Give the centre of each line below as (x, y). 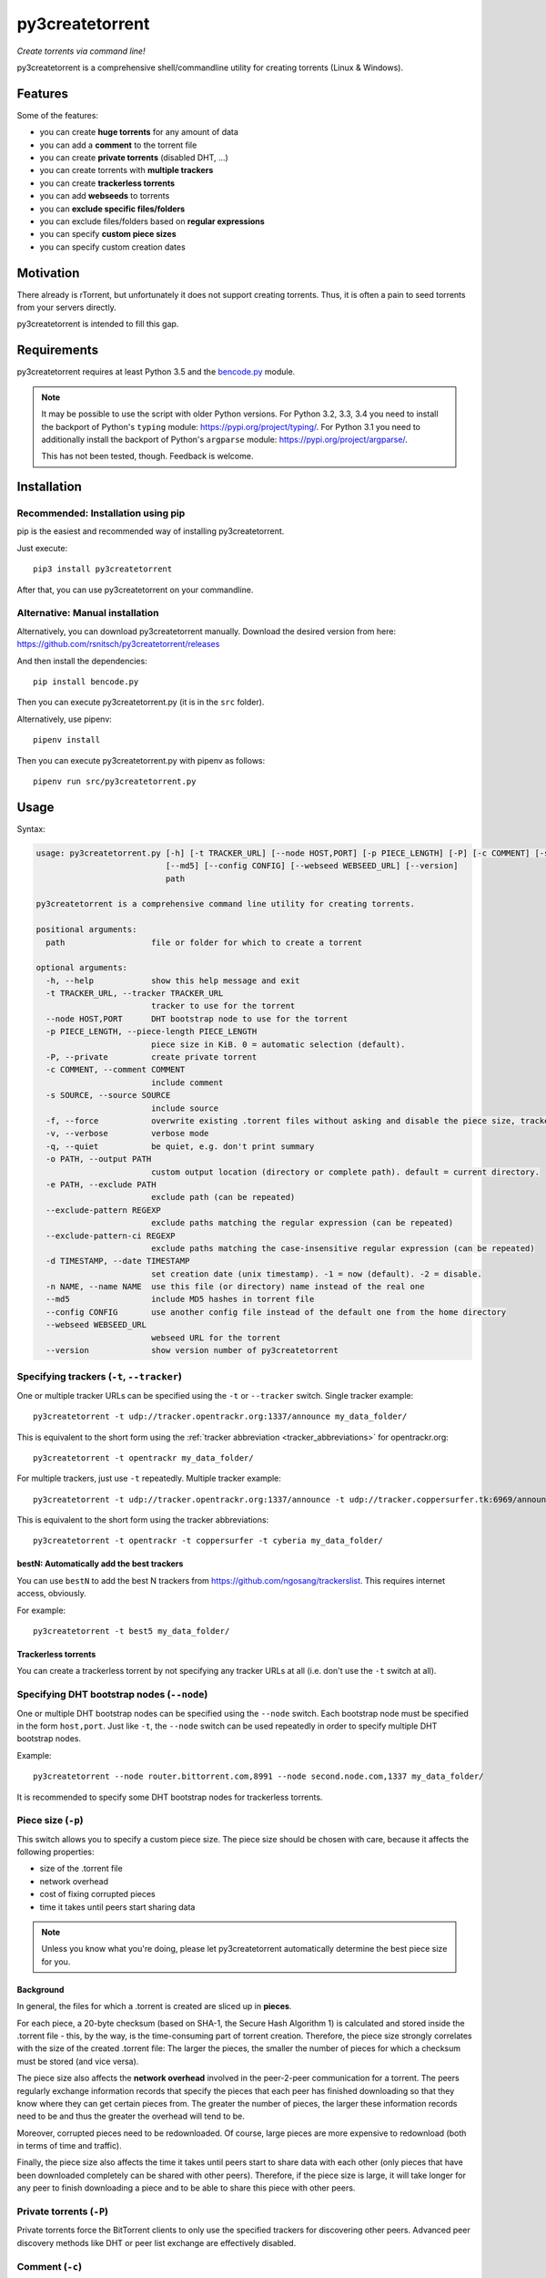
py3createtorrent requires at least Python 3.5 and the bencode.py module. (156, 372)
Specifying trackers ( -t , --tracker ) (99, 1377)
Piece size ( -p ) (50, 1821)
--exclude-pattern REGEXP (103, 1210)
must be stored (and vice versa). (78, 2061)
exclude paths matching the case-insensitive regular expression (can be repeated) (343, 1248)
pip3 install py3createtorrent (103, 569)
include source (184, 1108)
